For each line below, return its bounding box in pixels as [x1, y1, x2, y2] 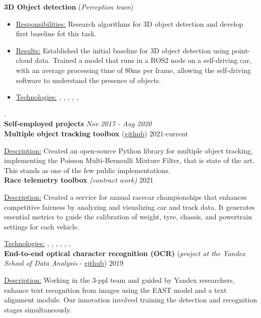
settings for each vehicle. [4, 221, 79, 231]
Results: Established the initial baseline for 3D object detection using [16, 45, 230, 55]
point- [231, 45, 250, 55]
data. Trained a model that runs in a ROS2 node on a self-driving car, [35, 55, 251, 65]
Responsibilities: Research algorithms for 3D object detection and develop [16, 18, 243, 29]
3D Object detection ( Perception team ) [4, 2, 134, 12]
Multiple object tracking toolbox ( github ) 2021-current [4, 128, 188, 138]
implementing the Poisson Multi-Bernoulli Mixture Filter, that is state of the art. [4, 155, 255, 166]
